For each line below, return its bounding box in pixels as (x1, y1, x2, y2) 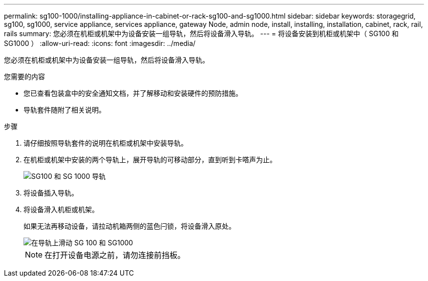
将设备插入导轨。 (23, 189, 78, 197)
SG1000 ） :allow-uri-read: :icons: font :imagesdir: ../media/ (4, 39, 196, 47)
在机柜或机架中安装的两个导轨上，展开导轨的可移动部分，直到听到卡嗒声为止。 (23, 155, 277, 164)
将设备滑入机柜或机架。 (23, 205, 99, 214)
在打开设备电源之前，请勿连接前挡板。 (44, 250, 186, 260)
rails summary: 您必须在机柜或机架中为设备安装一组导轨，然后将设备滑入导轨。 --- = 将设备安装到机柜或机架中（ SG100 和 (4, 29, 399, 38)
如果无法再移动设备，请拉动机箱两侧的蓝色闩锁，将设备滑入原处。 (23, 222, 235, 230)
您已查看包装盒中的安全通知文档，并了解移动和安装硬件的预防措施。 (23, 89, 242, 97)
